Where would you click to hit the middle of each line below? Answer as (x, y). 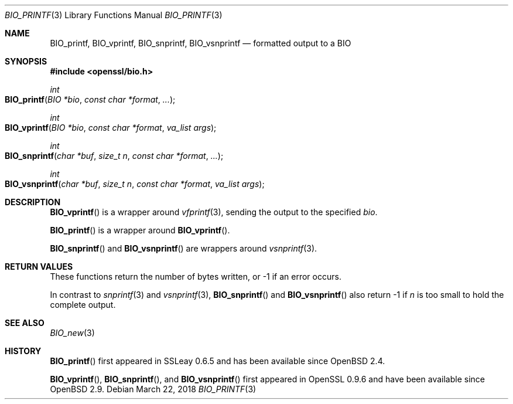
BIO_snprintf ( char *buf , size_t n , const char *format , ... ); (114, 156)
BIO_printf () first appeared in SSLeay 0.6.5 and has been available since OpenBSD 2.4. (218, 361)
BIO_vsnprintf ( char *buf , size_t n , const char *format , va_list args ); (135, 184)
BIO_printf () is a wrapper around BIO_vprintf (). (140, 230)
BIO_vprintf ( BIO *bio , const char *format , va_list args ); (111, 128)
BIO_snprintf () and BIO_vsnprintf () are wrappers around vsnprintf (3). (184, 248)
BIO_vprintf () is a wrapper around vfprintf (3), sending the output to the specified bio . (214, 212)
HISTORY (23, 351)
